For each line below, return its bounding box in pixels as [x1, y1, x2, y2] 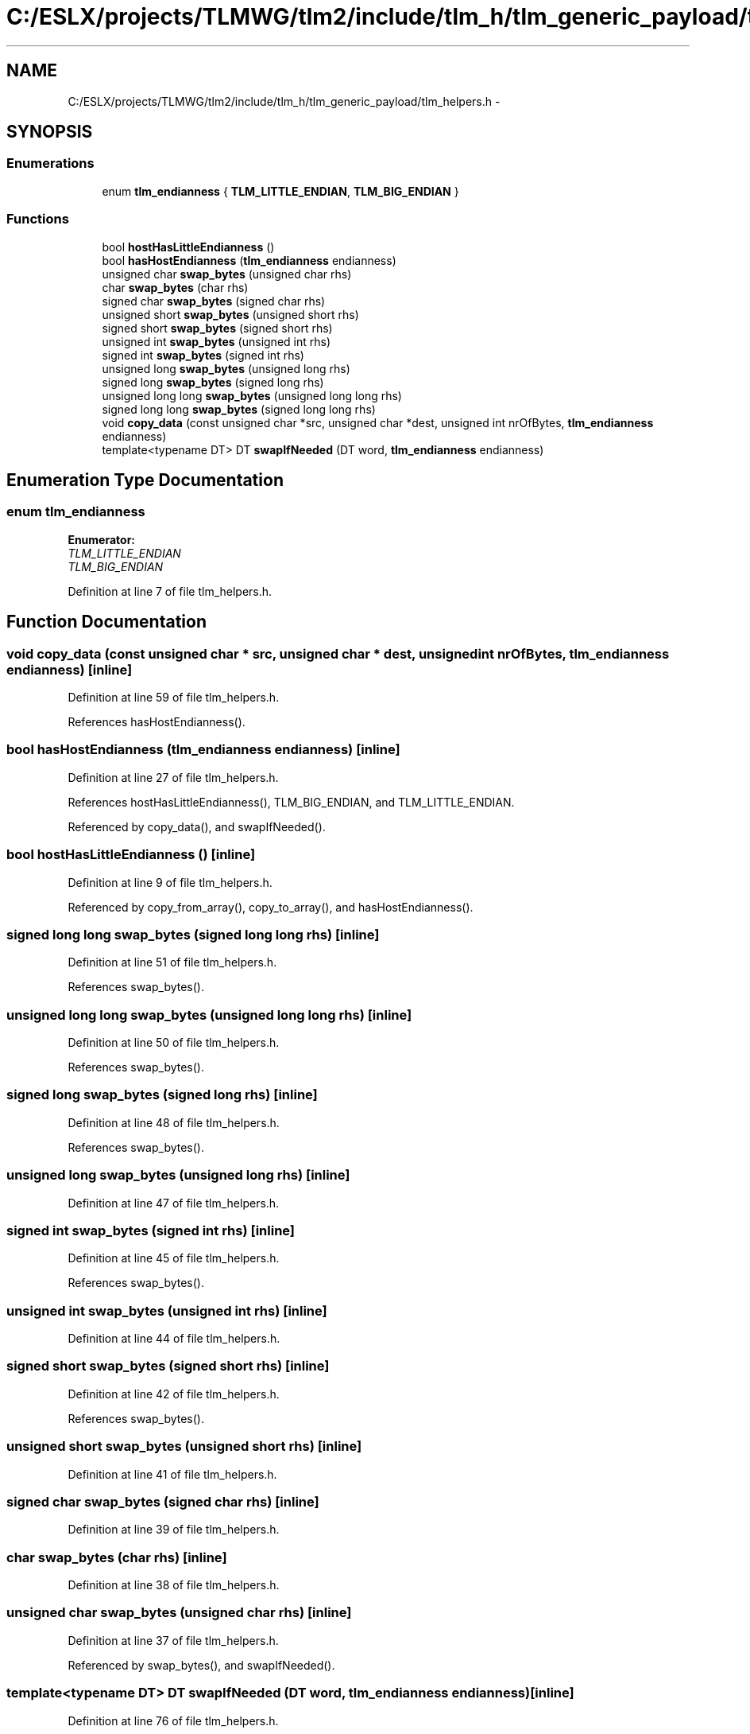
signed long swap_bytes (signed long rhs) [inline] [6, 1087, 318, 1103]
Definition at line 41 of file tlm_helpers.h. [68, 1467, 277, 1481]
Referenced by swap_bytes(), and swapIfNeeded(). [68, 1658, 335, 1672]
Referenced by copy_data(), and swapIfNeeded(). [68, 819, 326, 834]
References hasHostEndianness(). [68, 715, 245, 729]
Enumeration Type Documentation [6, 469, 284, 490]
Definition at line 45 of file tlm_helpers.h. [68, 1251, 280, 1266]
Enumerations [6, 155, 95, 172]
